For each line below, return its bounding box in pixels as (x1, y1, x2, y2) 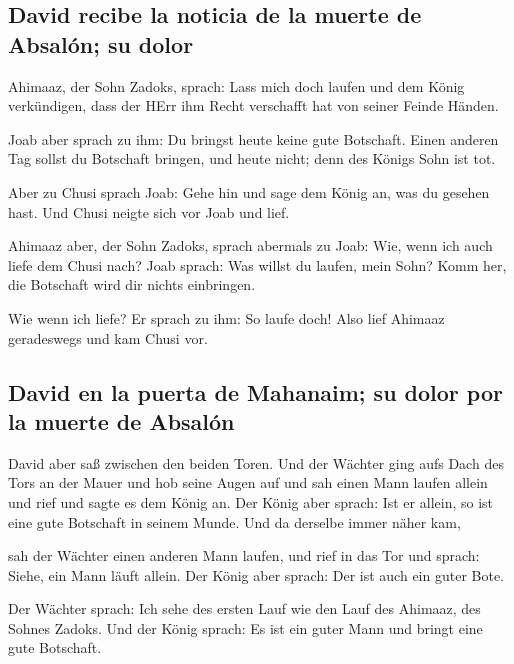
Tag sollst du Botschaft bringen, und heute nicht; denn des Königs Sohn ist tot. (8, 148, 496, 169)
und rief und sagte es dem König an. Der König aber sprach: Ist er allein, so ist (8, 491, 494, 512)
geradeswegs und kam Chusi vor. (8, 327, 208, 348)
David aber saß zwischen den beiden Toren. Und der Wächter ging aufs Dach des (8, 452, 504, 473)
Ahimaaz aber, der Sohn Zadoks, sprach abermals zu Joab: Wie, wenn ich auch (8, 235, 493, 256)
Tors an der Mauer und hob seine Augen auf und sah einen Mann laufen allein (8, 472, 488, 493)
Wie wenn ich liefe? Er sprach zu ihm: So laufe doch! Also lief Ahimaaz (8, 307, 445, 328)
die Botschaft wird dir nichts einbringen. (8, 274, 256, 295)
